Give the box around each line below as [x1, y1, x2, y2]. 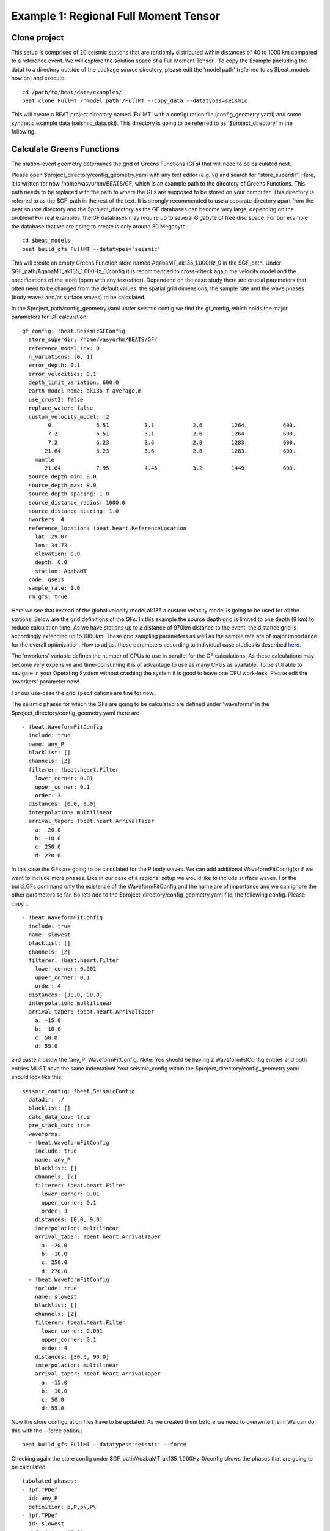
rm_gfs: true [28, 593, 68, 600]
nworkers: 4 [28, 516, 64, 523]
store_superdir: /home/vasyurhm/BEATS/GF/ [28, 336, 158, 343]
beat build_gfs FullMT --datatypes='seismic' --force [22, 1441, 186, 1448]
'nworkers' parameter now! [11, 678, 79, 685]
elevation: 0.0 [34, 550, 81, 557]
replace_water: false [28, 405, 94, 412]
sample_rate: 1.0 [28, 585, 81, 592]
